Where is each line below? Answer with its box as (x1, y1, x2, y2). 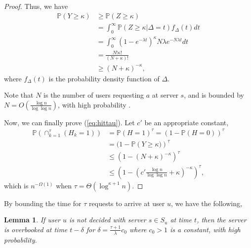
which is (4, 180, 29, 190)
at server (152, 90, 178, 100)
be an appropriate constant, (144, 117, 229, 127)
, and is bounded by (184, 90, 244, 100)
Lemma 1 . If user (4, 214, 61, 225)
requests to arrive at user (89, 198, 165, 208)
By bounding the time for (4, 198, 82, 208)
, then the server (197, 214, 247, 225)
